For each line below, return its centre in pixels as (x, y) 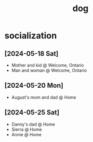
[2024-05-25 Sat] (32, 113)
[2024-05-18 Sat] (32, 54)
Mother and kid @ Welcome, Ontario (47, 65)
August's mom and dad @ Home (44, 97)
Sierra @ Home (27, 129)
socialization (31, 36)
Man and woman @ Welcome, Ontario (49, 70)
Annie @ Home (27, 134)
